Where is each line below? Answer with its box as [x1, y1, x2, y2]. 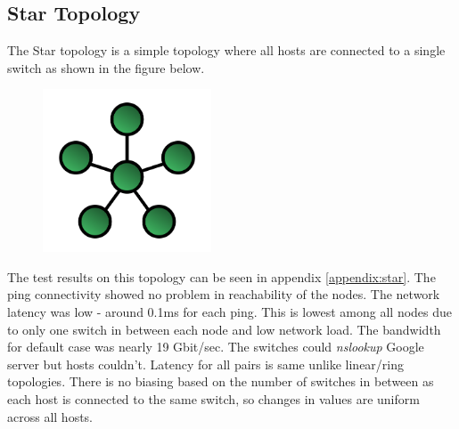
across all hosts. [7, 407, 93, 425]
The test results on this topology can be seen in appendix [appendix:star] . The [7, 267, 436, 286]
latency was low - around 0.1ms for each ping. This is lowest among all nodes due [7, 303, 453, 321]
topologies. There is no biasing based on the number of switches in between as [7, 372, 434, 391]
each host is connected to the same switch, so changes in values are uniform [7, 390, 420, 408]
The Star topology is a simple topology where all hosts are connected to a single [7, 41, 446, 60]
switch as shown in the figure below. [7, 58, 205, 77]
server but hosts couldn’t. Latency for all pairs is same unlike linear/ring [7, 354, 405, 373]
